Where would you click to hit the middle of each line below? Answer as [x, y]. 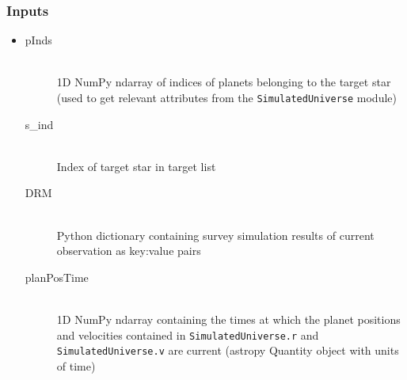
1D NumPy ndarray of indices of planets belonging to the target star [224, 82]
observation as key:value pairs [129, 251]
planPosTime [57, 277]
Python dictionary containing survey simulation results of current [215, 235]
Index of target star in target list [136, 166]
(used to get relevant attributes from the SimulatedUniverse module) [226, 97]
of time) [76, 365]
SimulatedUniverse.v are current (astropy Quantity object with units [228, 350]
